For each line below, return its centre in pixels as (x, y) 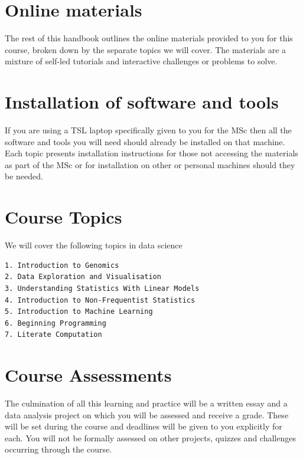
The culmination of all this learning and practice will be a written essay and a (146, 403)
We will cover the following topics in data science (94, 245)
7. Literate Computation (53, 335)
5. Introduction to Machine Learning (79, 312)
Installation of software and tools (142, 102)
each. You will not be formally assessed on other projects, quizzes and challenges (150, 437)
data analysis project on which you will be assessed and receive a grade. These (147, 414)
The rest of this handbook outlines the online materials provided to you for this (149, 38)
